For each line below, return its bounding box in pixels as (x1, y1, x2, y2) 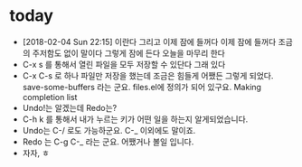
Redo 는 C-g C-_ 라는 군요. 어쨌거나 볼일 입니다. (22, 136, 194, 147)
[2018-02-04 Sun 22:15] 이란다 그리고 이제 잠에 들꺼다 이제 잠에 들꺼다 (22, 36, 277, 47)
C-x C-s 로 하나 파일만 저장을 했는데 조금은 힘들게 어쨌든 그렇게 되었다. (22, 70, 274, 81)
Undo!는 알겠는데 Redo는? (22, 102, 118, 113)
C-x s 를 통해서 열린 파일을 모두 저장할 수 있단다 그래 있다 (22, 59, 226, 70)
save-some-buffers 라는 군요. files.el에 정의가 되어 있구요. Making (22, 81, 262, 92)
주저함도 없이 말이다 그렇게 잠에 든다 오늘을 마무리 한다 (32, 47, 226, 59)
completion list (22, 91, 78, 102)
